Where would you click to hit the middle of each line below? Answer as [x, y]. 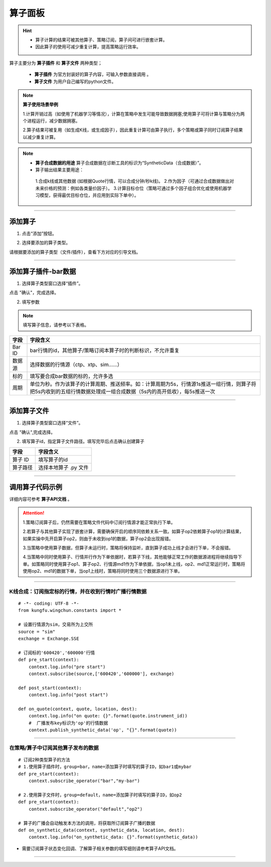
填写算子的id [53, 460]
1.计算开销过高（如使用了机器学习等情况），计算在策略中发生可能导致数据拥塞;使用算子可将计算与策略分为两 [134, 114]
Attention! [34, 513]
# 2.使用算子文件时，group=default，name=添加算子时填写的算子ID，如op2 [100, 795]
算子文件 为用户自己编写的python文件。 [75, 81]
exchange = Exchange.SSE [49, 638]
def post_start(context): [50, 688]
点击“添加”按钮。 [39, 234]
